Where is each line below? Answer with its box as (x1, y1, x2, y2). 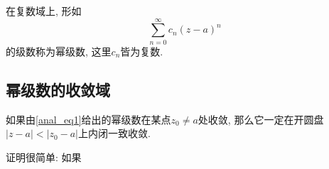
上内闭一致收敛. (78, 126, 151, 141)
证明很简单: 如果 (6, 149, 82, 164)
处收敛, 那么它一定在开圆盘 (198, 111, 324, 126)
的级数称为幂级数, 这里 (6, 43, 112, 58)
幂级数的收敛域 (6, 78, 110, 100)
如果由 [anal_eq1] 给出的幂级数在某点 (6, 111, 171, 126)
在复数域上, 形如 (6, 4, 82, 18)
